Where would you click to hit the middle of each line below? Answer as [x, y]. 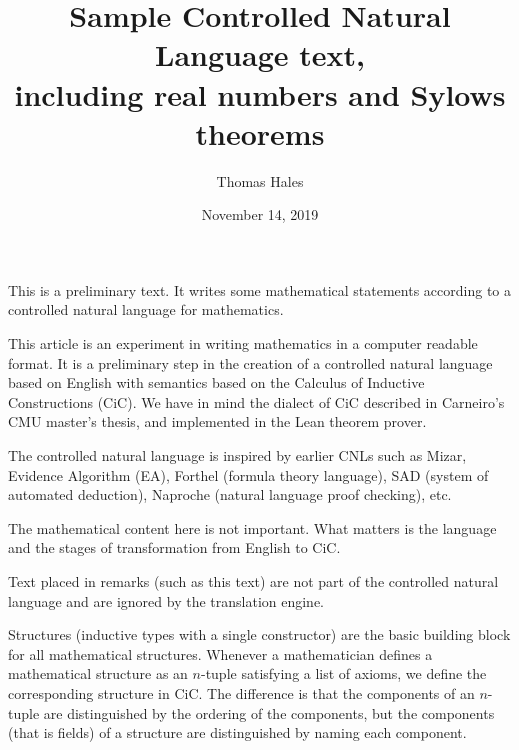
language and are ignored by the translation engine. [166, 600]
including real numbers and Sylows [260, 93]
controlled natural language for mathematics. [146, 309]
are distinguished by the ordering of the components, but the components [269, 712]
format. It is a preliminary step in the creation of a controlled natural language [250, 362]
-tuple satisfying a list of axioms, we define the [343, 673]
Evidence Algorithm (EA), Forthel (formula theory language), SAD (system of [248, 474]
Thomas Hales [260, 180]
